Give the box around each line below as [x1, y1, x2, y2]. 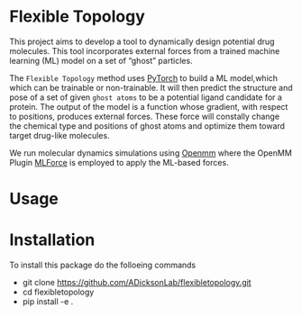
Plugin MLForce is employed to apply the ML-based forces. [9, 157, 229, 167]
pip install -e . [22, 296, 74, 307]
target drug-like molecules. [9, 130, 110, 140]
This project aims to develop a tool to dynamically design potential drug [9, 36, 275, 47]
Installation [9, 230, 96, 250]
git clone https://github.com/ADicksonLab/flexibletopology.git [22, 277, 252, 288]
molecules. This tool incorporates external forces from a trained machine [9, 45, 280, 56]
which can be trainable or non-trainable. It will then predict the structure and [9, 82, 293, 93]
